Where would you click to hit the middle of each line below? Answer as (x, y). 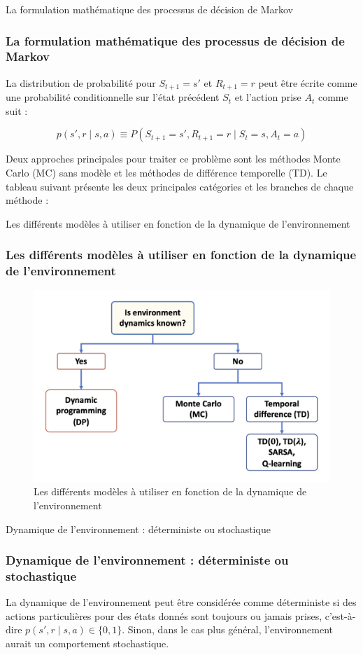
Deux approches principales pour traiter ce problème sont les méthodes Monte (173, 159)
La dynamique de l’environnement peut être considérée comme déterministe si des (181, 602)
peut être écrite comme (308, 82)
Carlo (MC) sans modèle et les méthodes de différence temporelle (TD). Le (166, 172)
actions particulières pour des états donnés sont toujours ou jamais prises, (164, 615)
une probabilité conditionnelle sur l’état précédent (113, 97)
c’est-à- (340, 615)
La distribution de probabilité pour (81, 82)
